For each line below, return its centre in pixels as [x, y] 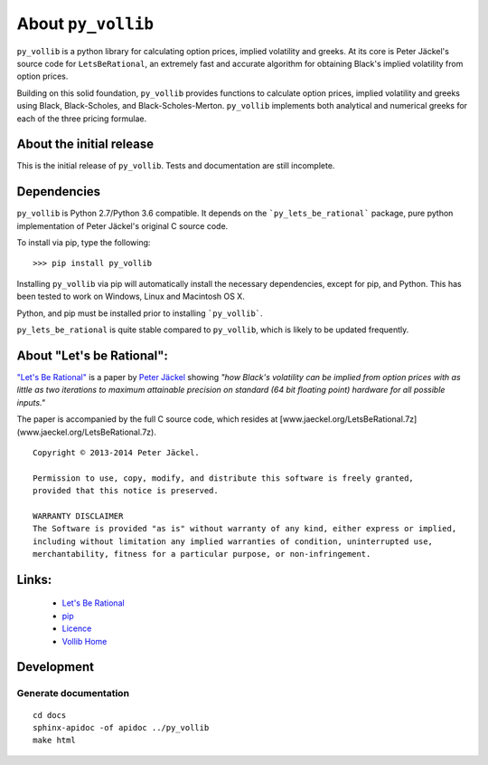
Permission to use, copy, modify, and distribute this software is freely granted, [224, 478]
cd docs [50, 715]
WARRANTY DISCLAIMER [78, 516]
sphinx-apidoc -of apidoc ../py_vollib [121, 727]
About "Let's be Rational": [93, 355]
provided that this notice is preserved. [126, 491]
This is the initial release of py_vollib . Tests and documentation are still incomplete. [176, 166]
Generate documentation [73, 693]
